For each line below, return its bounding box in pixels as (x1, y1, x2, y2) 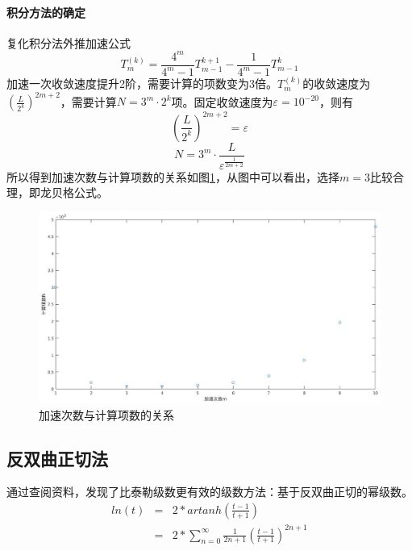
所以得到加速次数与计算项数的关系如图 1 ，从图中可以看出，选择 (6, 168, 339, 185)
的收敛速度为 (302, 75, 371, 92)
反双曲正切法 (6, 445, 108, 470)
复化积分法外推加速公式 (6, 34, 131, 51)
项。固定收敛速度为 (171, 93, 273, 110)
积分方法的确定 (6, 3, 85, 20)
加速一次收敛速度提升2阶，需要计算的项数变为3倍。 (6, 75, 277, 92)
